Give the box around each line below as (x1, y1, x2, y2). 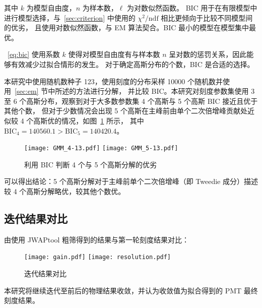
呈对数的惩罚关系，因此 (169, 49, 247, 59)
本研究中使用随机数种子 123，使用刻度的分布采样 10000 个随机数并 (4, 76, 223, 86)
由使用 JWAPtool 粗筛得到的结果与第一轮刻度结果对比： (4, 234, 189, 244)
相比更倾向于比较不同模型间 (161, 12, 253, 23)
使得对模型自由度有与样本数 (68, 49, 160, 59)
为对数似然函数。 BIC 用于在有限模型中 (126, 3, 257, 13)
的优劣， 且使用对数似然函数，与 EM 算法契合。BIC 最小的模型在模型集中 (4, 22, 249, 33)
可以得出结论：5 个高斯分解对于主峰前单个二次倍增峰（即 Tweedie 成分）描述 (4, 176, 258, 187)
